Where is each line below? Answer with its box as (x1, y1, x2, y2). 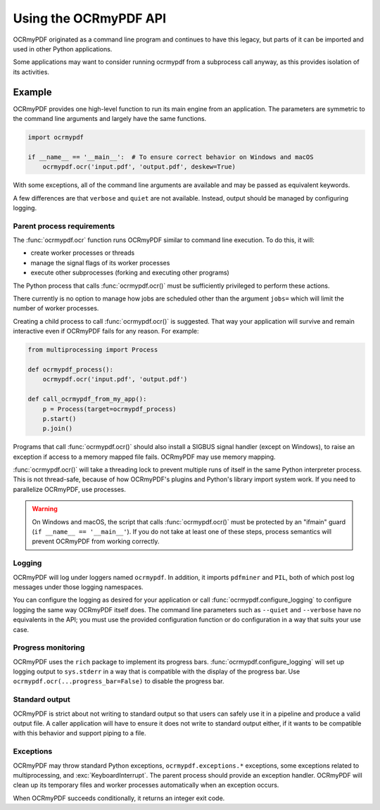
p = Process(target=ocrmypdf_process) (42, 405, 177, 413)
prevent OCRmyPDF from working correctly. (32, 537, 160, 545)
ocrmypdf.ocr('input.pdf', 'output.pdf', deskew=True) (42, 163, 236, 171)
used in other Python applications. (13, 44, 113, 53)
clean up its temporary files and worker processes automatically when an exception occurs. (13, 781, 279, 790)
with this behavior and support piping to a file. (13, 729, 147, 738)
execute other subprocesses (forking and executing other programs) (30, 268, 230, 277)
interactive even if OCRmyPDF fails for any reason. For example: (13, 327, 199, 336)
